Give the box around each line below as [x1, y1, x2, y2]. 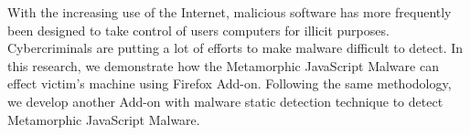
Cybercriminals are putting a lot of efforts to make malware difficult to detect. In [7, 38, 464, 57]
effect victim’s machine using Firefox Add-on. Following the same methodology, [7, 74, 452, 93]
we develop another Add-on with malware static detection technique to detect [7, 91, 443, 110]
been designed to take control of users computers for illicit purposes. [7, 20, 390, 39]
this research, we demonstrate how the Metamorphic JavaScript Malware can [7, 56, 439, 75]
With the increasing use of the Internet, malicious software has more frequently [7, 3, 452, 21]
